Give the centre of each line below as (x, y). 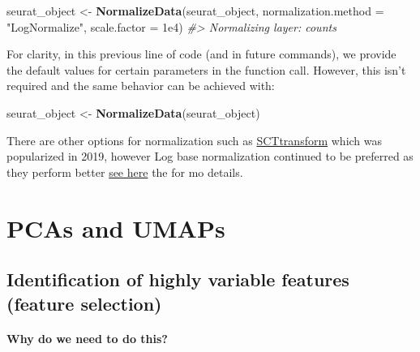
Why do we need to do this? (87, 339)
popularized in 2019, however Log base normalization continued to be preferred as (210, 156)
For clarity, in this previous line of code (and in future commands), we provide (201, 54)
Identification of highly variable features (178, 279)
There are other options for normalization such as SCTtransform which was (195, 140)
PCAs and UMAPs (116, 228)
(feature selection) (84, 303)
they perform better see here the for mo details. (125, 172)
